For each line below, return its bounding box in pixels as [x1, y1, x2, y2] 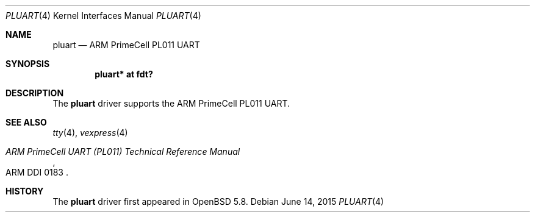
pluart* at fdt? [95, 69, 153, 79]
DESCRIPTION [5, 88, 64, 98]
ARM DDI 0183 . [5, 167, 68, 177]
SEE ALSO [5, 117, 47, 127]
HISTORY [5, 186, 44, 196]
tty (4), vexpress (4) [52, 127, 128, 138]
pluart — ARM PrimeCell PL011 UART [52, 40, 200, 50]
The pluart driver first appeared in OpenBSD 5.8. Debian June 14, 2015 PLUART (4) [52, 196, 384, 207]
